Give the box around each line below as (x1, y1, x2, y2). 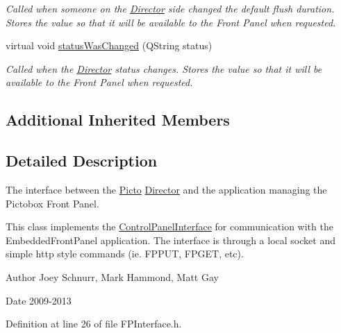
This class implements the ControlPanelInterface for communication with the (6, 219, 333, 234)
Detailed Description (6, 150, 158, 171)
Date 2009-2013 (6, 293, 72, 307)
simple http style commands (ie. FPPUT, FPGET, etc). (6, 246, 244, 261)
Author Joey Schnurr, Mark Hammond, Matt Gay (6, 269, 219, 284)
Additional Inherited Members (6, 109, 230, 130)
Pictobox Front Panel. (6, 196, 99, 210)
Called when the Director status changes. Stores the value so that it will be (6, 61, 322, 76)
